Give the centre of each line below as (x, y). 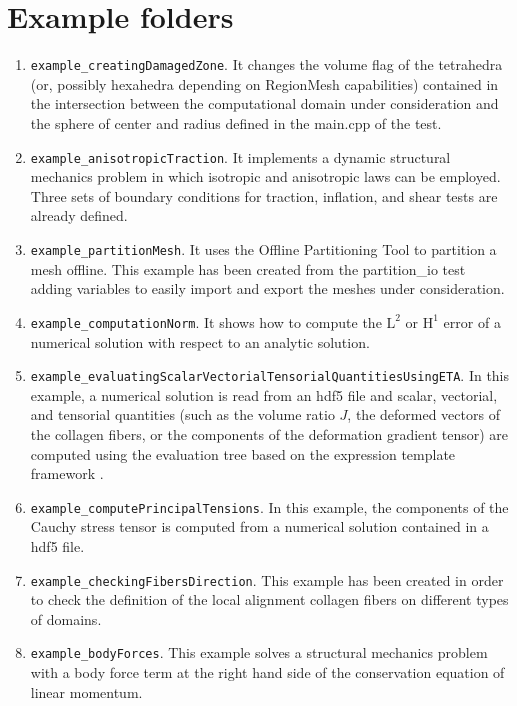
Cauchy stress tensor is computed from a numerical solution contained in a (259, 526)
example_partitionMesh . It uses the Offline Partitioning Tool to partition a (263, 249)
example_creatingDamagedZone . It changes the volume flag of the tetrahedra (266, 64)
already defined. (79, 215)
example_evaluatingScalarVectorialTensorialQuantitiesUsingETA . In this (270, 375)
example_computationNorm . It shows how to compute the (206, 321)
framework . (67, 473)
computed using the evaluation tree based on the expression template (243, 453)
